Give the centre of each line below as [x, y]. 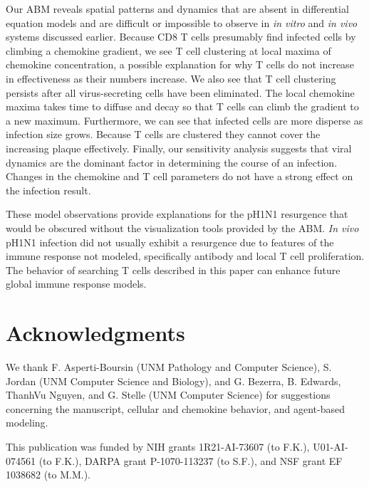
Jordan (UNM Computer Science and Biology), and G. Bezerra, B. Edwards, [173, 381]
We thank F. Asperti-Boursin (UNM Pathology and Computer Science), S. [169, 367]
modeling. [27, 423]
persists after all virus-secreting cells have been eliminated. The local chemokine [180, 92]
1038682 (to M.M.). [48, 475]
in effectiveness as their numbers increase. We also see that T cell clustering [171, 78]
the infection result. [48, 190]
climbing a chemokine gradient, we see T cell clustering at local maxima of [168, 50]
